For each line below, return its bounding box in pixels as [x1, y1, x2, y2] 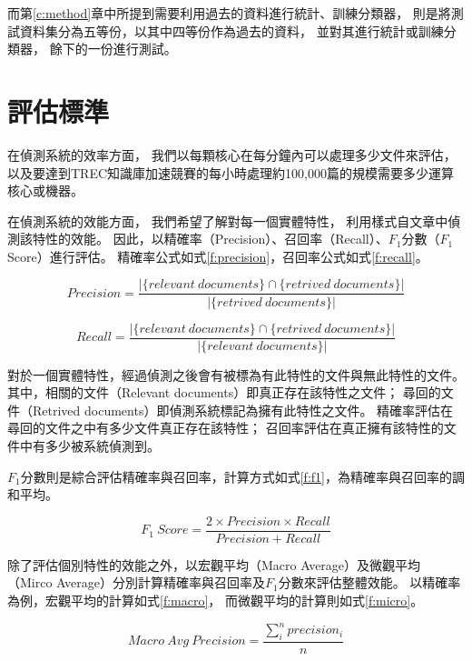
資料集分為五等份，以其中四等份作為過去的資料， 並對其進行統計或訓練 [19, 21, 444, 40]
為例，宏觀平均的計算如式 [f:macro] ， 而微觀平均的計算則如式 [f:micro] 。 [7, 591, 424, 609]
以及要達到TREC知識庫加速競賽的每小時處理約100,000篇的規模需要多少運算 [7, 163, 454, 182]
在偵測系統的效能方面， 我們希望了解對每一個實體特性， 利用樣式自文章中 [7, 211, 448, 230]
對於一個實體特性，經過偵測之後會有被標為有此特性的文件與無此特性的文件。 [7, 365, 465, 384]
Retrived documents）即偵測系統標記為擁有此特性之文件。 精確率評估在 [32, 400, 454, 419]
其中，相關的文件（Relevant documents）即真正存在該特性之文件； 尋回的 [7, 383, 441, 402]
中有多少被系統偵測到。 [19, 436, 160, 455]
